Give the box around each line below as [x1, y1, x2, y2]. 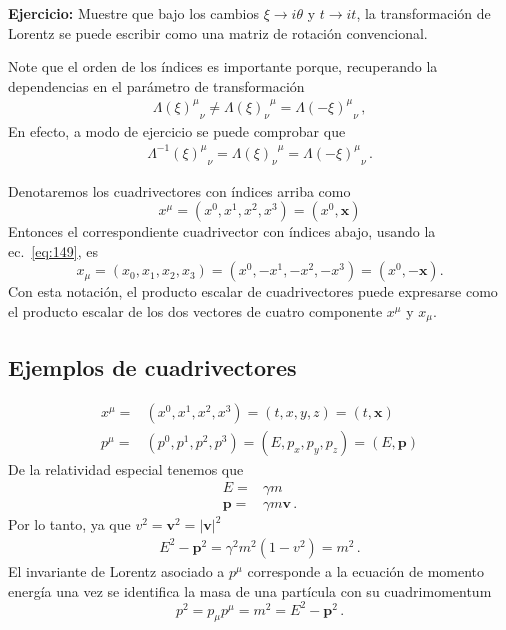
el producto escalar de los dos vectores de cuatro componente [8, 301, 383, 321]
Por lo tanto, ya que [8, 514, 131, 535]
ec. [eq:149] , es [8, 240, 98, 261]
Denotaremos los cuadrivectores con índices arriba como [8, 180, 351, 201]
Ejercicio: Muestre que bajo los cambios [8, 3, 260, 23]
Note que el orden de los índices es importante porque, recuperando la [8, 56, 438, 77]
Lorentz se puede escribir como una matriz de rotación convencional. [8, 22, 428, 43]
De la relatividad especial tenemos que [8, 458, 244, 479]
